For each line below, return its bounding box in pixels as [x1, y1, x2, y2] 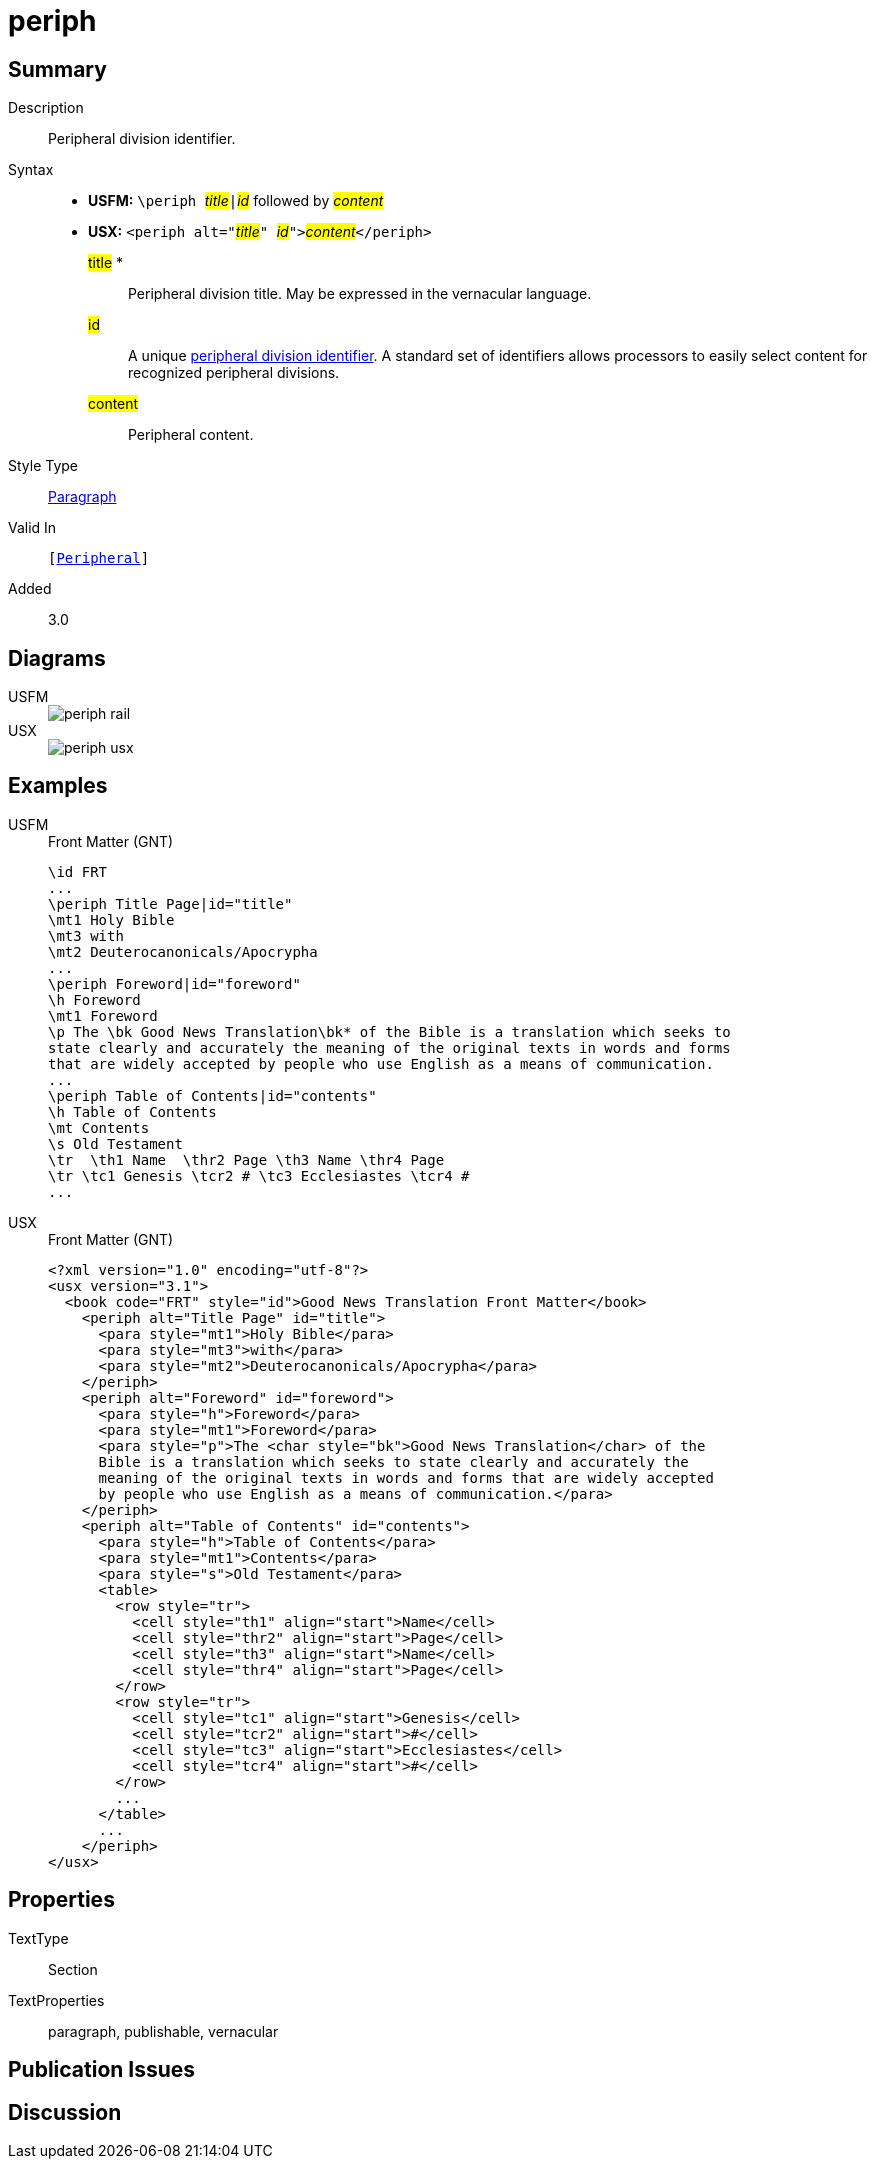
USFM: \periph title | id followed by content [88, 192, 384, 210]
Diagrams [8, 645, 106, 671]
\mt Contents [48, 1119, 150, 1136]
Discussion [8, 2099, 122, 2125]
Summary [8, 56, 107, 82]
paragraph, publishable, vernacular [48, 2022, 279, 2040]
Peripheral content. [128, 426, 254, 444]
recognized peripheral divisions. [128, 364, 340, 382]
